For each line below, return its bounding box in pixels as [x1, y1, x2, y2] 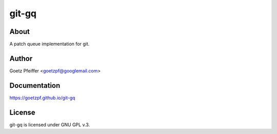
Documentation [9, 81, 61, 90]
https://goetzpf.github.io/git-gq [9, 94, 75, 101]
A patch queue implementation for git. [9, 41, 90, 47]
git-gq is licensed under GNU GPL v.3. [9, 121, 90, 128]
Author [9, 54, 33, 63]
